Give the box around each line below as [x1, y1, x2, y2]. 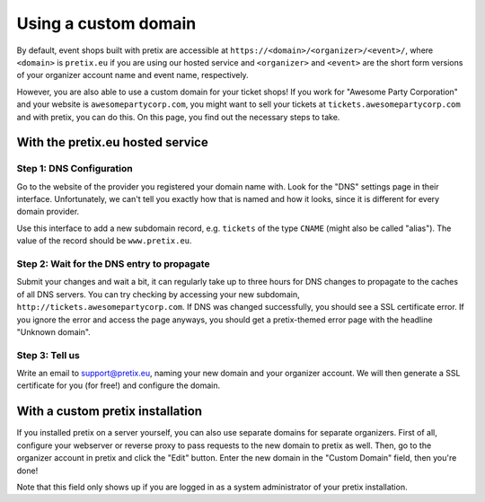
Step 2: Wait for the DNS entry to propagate [16, 257, 210, 269]
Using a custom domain [16, 13, 197, 33]
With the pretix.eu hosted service [16, 135, 208, 150]
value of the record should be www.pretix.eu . [16, 235, 192, 246]
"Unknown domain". [16, 326, 92, 337]
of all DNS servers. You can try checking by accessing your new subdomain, [16, 288, 300, 300]
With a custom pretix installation [16, 404, 202, 419]
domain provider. [16, 207, 80, 217]
